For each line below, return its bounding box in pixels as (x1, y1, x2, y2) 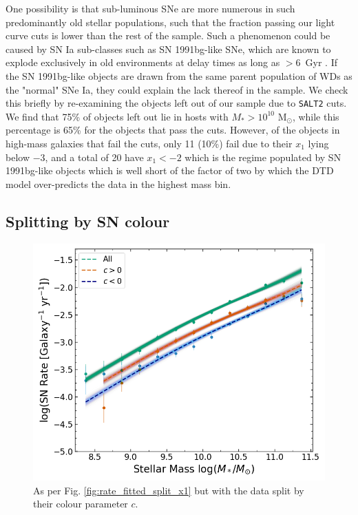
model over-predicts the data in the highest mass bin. (6, 176, 231, 191)
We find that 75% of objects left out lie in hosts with (6, 109, 229, 123)
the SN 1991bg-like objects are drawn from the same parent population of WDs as (6, 68, 352, 83)
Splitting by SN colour (6, 210, 170, 231)
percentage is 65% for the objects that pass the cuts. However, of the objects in (6, 123, 340, 137)
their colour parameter (33, 496, 128, 511)
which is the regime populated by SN (185, 149, 341, 164)
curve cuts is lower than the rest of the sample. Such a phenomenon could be (6, 28, 330, 43)
